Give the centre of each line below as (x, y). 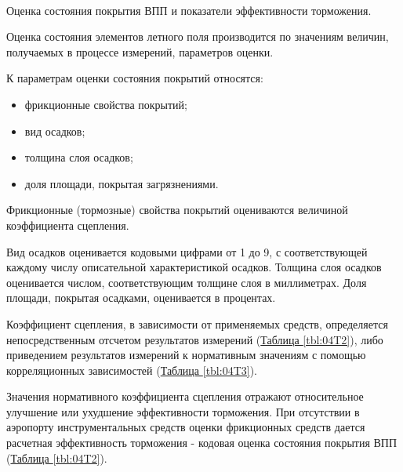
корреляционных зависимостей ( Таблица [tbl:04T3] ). (132, 370)
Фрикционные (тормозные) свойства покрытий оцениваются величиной (177, 210)
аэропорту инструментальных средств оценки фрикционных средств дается (186, 427)
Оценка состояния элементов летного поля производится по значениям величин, (198, 36)
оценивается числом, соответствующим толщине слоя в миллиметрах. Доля (187, 282)
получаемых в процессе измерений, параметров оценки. (140, 51)
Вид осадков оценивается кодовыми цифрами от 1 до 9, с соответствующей (187, 251)
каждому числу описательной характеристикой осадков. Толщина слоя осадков (194, 267)
